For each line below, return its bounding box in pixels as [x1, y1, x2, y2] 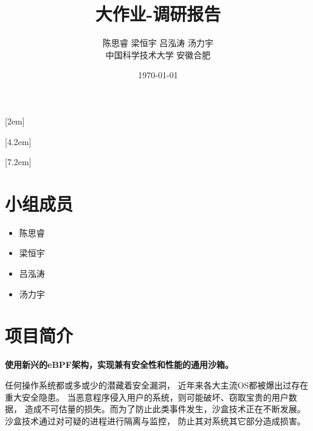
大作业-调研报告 [95, 1, 221, 26]
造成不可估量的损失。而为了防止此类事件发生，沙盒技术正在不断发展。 [24, 402, 306, 415]
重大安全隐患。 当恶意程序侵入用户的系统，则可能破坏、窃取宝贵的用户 [5, 390, 289, 403]
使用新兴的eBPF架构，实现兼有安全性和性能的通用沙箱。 [5, 358, 233, 371]
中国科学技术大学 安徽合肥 [105, 48, 211, 61]
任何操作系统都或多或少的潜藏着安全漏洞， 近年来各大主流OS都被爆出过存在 [5, 378, 309, 391]
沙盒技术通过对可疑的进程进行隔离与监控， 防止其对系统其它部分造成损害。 [5, 414, 306, 427]
